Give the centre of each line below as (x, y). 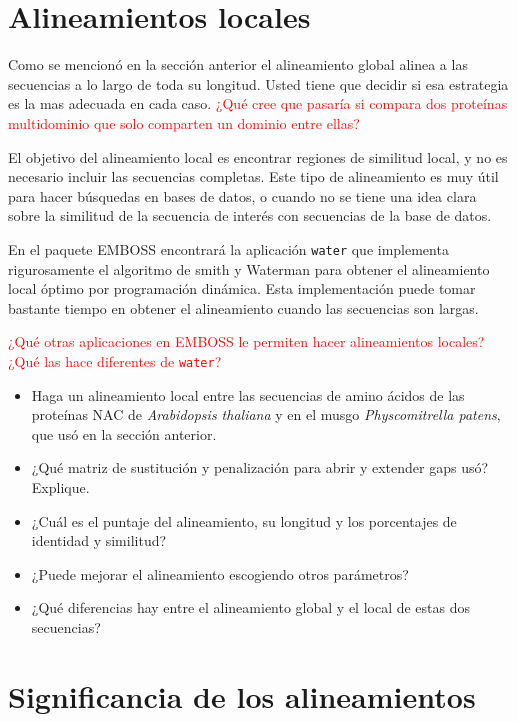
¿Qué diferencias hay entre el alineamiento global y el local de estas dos (251, 607)
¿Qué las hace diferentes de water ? (115, 360)
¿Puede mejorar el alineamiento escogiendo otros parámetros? (220, 573)
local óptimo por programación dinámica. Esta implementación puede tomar (242, 288)
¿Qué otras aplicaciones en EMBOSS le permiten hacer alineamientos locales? (246, 341)
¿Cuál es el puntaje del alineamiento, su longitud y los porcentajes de (244, 520)
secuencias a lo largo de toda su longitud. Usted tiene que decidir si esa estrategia (258, 83)
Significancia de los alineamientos (242, 695)
